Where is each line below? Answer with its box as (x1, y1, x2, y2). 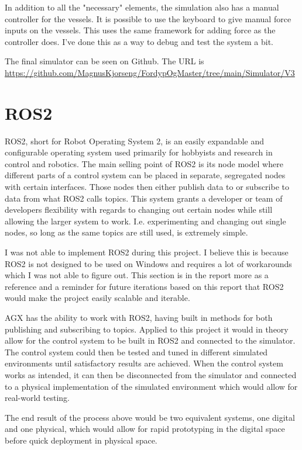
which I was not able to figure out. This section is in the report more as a (5, 269, 269, 281)
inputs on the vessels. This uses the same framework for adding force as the (5, 24, 276, 36)
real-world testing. (5, 392, 70, 404)
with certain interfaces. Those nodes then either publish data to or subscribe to (5, 181, 289, 193)
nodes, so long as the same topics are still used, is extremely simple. (5, 226, 248, 238)
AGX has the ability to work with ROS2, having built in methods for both (5, 311, 273, 323)
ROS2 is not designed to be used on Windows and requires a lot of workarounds (5, 257, 292, 269)
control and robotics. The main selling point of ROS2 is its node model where (5, 157, 283, 169)
